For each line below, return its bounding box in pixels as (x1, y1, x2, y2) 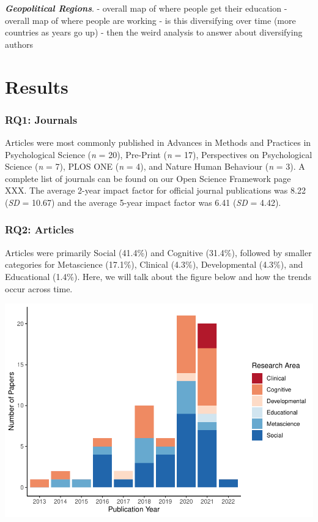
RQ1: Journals (5, 112, 78, 127)
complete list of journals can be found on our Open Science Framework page (5, 172, 291, 184)
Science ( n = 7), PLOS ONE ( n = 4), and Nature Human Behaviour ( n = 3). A (5, 160, 305, 173)
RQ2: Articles (5, 222, 74, 237)
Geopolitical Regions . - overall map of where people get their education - (5, 2, 287, 14)
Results (5, 74, 68, 99)
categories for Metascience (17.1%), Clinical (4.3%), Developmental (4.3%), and (5, 258, 303, 271)
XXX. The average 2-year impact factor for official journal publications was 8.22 (5, 184, 306, 197)
